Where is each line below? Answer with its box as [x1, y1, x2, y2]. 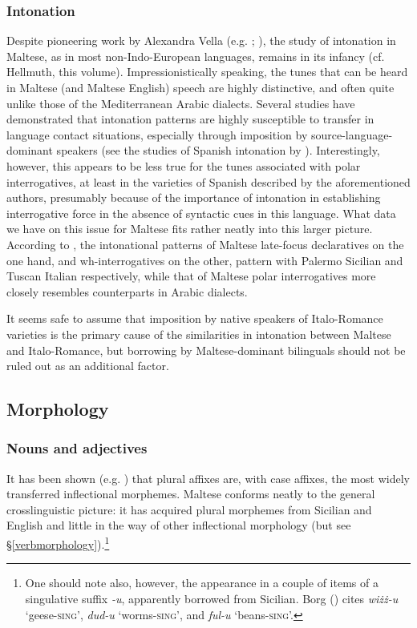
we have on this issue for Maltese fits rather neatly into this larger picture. [6, 220, 373, 237]
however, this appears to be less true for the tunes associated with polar [6, 157, 361, 174]
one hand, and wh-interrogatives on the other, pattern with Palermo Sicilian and [6, 252, 403, 268]
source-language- [310, 126, 393, 143]
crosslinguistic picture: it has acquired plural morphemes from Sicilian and [6, 501, 372, 517]
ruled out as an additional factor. [6, 357, 169, 374]
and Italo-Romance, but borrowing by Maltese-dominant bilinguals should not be [6, 341, 406, 358]
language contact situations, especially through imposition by [6, 126, 308, 143]
